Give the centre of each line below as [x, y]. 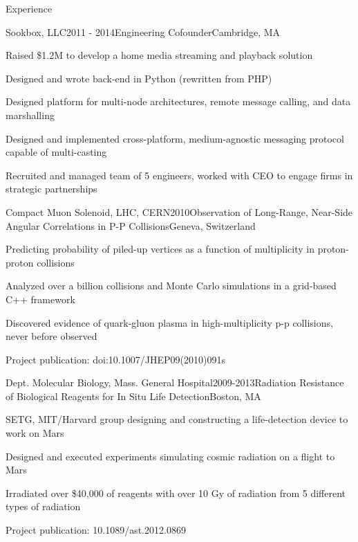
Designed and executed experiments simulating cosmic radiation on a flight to [170, 456]
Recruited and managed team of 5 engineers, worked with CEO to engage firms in [179, 175]
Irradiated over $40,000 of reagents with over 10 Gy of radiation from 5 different [176, 493]
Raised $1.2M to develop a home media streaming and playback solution [159, 55]
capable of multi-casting [56, 152]
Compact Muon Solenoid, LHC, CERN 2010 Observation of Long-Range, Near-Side [179, 211]
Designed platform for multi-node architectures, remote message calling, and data [178, 101]
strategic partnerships [51, 189]
